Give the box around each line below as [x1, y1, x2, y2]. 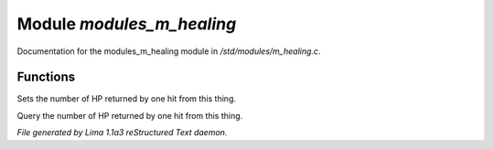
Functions [16, 69, 76, 85]
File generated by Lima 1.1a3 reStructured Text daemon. [16, 127, 228, 138]
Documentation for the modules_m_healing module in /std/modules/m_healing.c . [16, 46, 321, 57]
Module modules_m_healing [16, 14, 237, 34]
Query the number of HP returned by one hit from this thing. [16, 110, 243, 121]
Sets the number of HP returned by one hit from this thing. [16, 93, 237, 104]
